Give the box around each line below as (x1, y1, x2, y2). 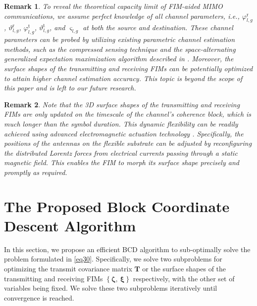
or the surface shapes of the (142, 263, 226, 273)
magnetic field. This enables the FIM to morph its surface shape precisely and (4, 157, 239, 168)
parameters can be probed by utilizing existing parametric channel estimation (4, 34, 235, 44)
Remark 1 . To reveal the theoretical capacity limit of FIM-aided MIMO (4, 1, 223, 11)
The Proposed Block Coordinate (4, 196, 230, 216)
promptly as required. (4, 167, 67, 177)
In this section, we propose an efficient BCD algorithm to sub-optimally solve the (4, 244, 251, 254)
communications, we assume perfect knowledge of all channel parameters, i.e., (4, 10, 240, 21)
